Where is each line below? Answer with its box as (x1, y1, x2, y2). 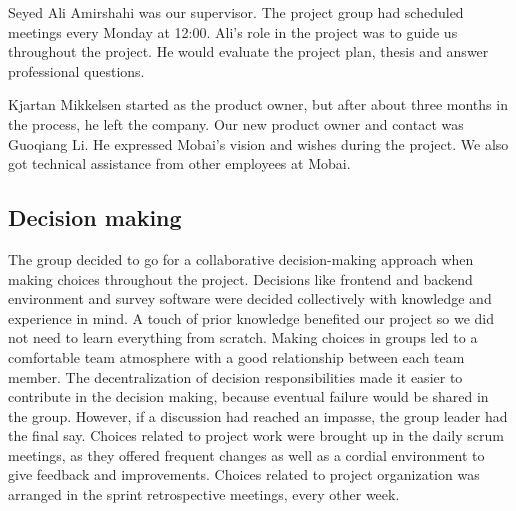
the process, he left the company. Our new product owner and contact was (8, 113, 464, 134)
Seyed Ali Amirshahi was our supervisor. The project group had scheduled (8, 2, 464, 22)
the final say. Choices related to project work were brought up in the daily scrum (8, 425, 504, 446)
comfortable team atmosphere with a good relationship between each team (8, 346, 465, 367)
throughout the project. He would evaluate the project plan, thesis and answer (8, 41, 489, 62)
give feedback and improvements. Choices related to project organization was (8, 464, 480, 485)
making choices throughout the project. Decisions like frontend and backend (8, 268, 473, 289)
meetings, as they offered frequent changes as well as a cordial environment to (8, 444, 485, 465)
